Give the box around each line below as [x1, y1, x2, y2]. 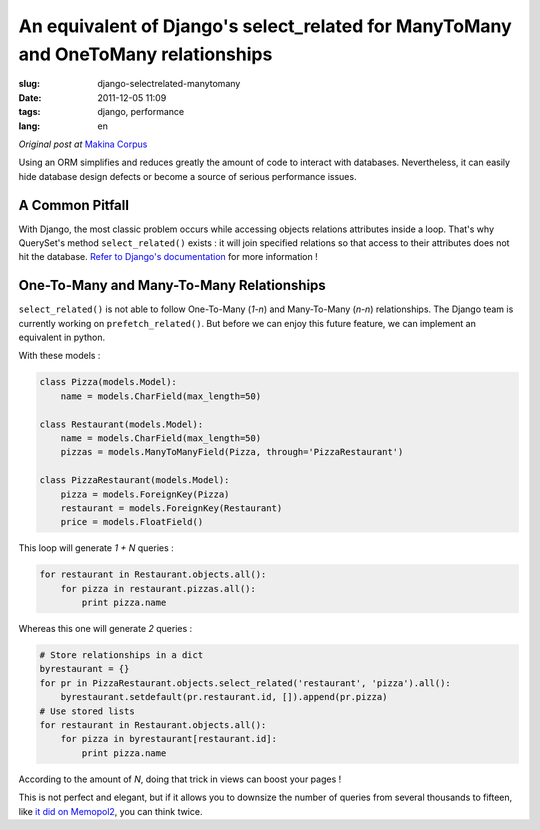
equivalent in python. [18, 331, 105, 344]
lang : [18, 120, 41, 132]
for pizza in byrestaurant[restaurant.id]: [60, 733, 277, 745]
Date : [18, 91, 42, 104]
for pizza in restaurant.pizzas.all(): [60, 583, 257, 594]
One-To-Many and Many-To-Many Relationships [18, 277, 327, 294]
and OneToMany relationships [18, 43, 273, 65]
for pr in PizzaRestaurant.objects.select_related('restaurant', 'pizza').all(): [39, 677, 452, 689]
